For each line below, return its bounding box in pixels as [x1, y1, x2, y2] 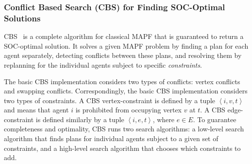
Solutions [4, 12, 41, 24]
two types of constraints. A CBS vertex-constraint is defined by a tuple [4, 95, 216, 105]
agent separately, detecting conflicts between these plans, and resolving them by [4, 50, 242, 60]
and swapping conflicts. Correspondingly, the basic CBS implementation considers [4, 86, 248, 96]
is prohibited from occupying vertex [75, 105, 182, 115]
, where [152, 114, 175, 124]
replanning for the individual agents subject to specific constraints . [4, 59, 202, 70]
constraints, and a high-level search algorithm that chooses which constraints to [4, 143, 241, 153]
